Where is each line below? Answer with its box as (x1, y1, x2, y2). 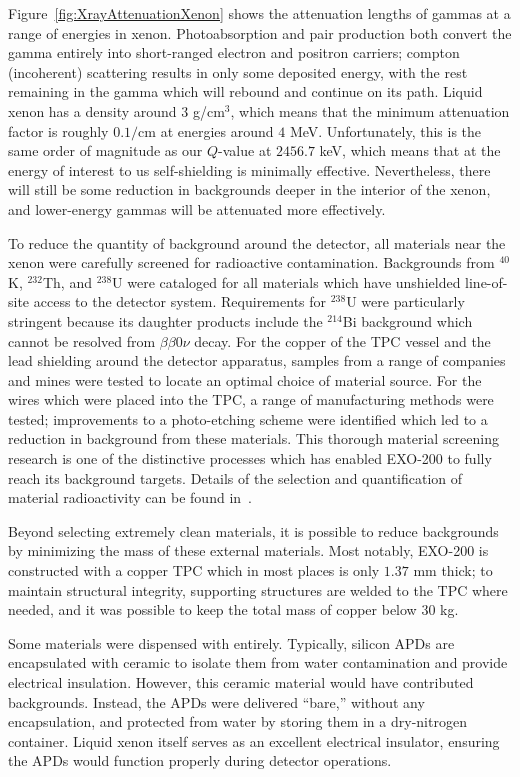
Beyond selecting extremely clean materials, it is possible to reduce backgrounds (8, 520, 499, 541)
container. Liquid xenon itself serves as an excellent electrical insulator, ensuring (8, 730, 500, 751)
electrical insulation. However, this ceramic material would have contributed (8, 672, 474, 692)
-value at (218, 140, 272, 161)
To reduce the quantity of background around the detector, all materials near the (8, 232, 506, 253)
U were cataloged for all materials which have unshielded (112, 271, 461, 292)
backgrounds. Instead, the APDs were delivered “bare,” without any (8, 691, 425, 712)
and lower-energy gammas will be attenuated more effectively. (8, 198, 386, 219)
